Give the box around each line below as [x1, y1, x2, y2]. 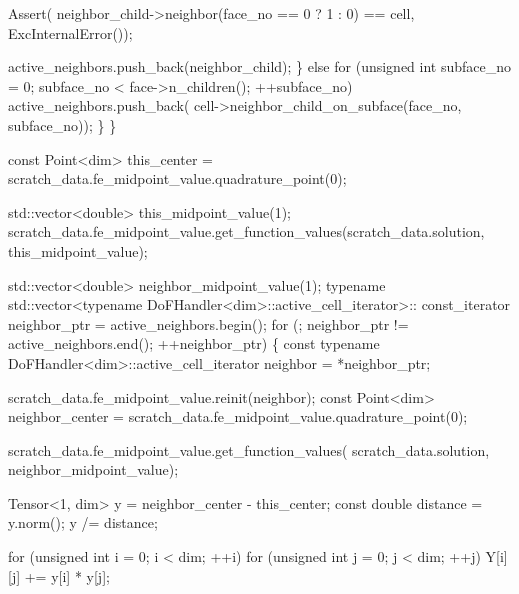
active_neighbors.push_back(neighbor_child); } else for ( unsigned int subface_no [8, 56, 512, 77]
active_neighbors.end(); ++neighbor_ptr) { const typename [8, 333, 380, 354]
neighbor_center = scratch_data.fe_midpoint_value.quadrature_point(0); [8, 406, 468, 427]
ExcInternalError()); [8, 22, 133, 43]
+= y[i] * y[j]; [24, 565, 110, 586]
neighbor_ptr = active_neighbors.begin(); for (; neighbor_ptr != [8, 313, 409, 334]
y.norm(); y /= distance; [8, 512, 158, 533]
